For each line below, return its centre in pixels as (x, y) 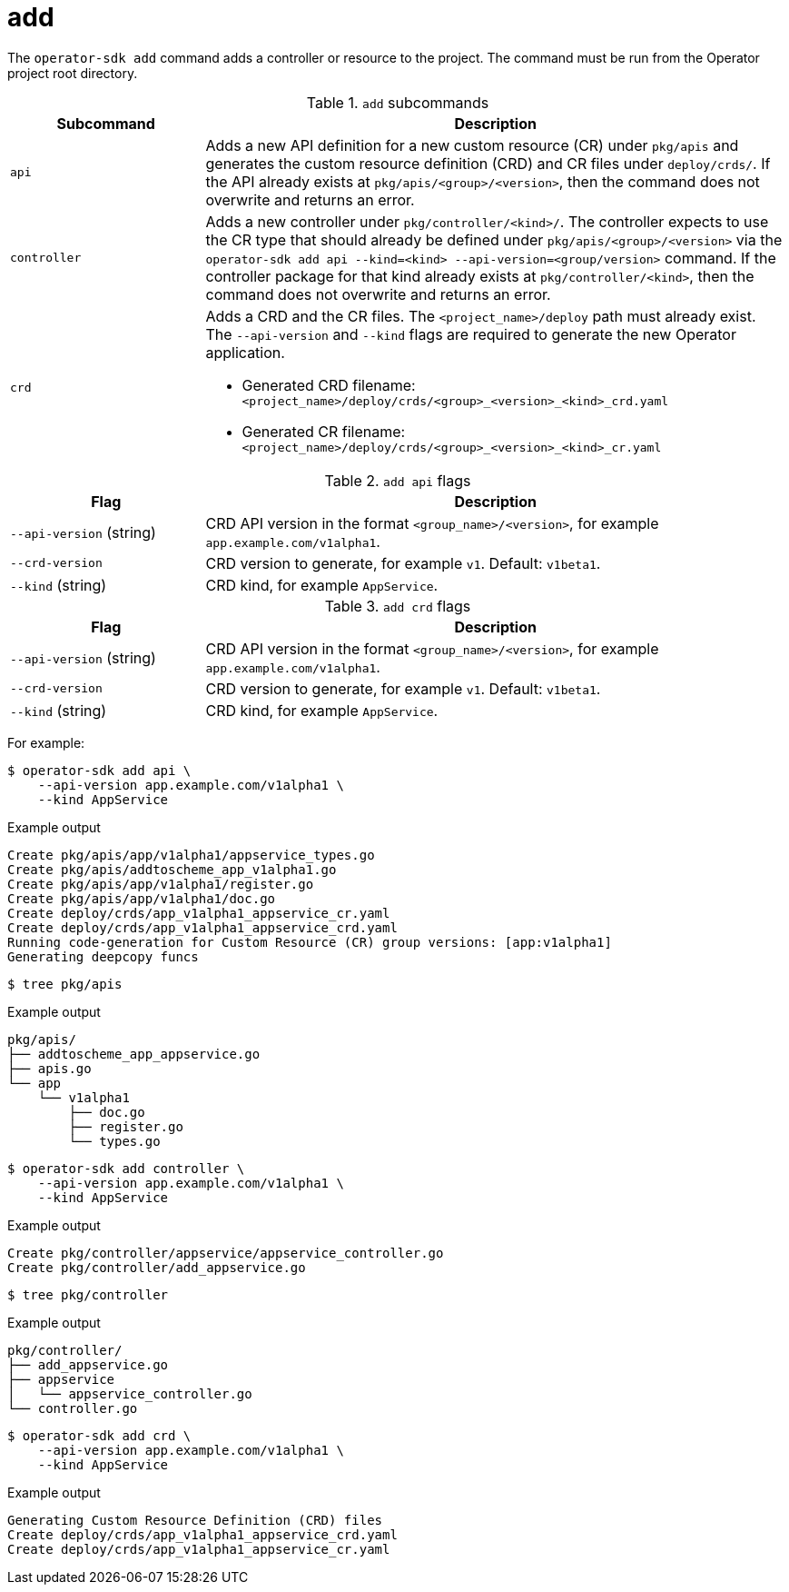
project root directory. (73, 73)
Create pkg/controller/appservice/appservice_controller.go (226, 1253)
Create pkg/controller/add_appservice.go (157, 1267)
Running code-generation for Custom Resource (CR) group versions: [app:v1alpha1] (310, 942)
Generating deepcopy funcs (103, 956)
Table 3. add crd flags (398, 606)
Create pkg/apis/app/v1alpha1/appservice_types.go (191, 855)
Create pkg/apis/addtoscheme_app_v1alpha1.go (172, 869)
